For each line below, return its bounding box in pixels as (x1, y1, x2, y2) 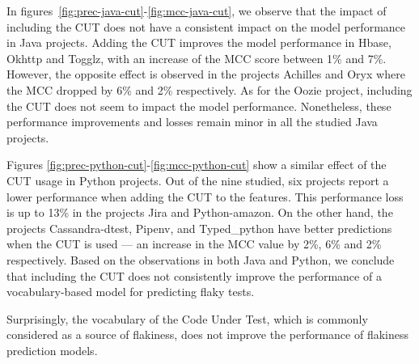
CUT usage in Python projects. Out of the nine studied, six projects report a (6, 171, 389, 188)
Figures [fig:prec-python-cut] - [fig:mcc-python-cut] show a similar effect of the (6, 156, 387, 173)
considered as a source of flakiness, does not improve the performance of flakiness (6, 326, 408, 343)
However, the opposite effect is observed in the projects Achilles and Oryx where (6, 66, 405, 83)
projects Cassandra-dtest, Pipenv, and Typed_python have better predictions (6, 219, 392, 236)
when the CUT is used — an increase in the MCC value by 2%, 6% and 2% (6, 235, 382, 252)
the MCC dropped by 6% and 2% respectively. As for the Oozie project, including (6, 81, 413, 98)
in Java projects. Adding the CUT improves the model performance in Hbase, (6, 34, 391, 51)
